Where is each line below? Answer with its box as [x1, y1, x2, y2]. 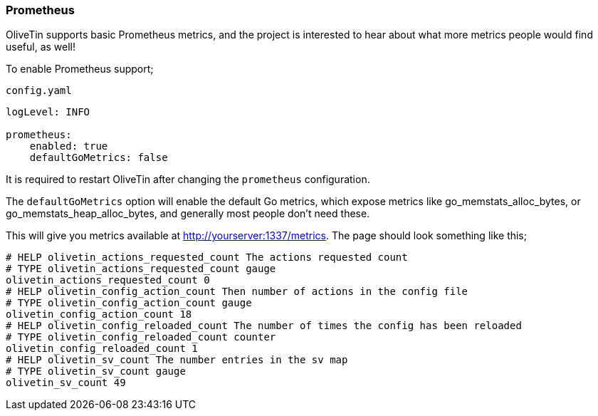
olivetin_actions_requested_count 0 [6, 274, 210, 286]
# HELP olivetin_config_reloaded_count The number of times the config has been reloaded [6, 320, 522, 332]
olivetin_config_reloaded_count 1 [6, 343, 198, 355]
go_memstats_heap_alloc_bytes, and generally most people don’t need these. [6, 207, 370, 220]
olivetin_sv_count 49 [6, 377, 126, 389]
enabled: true [29, 140, 108, 152]
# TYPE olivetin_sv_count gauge [6, 365, 186, 378]
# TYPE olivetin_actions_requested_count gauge [6, 263, 276, 275]
